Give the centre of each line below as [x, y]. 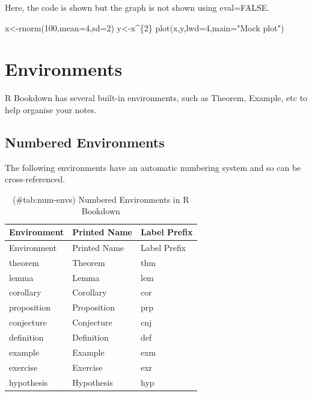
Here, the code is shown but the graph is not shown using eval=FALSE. [137, 7]
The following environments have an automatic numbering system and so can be [153, 167]
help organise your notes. [51, 109]
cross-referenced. [35, 179]
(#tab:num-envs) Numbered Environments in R [101, 199]
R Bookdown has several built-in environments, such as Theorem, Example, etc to [156, 98]
